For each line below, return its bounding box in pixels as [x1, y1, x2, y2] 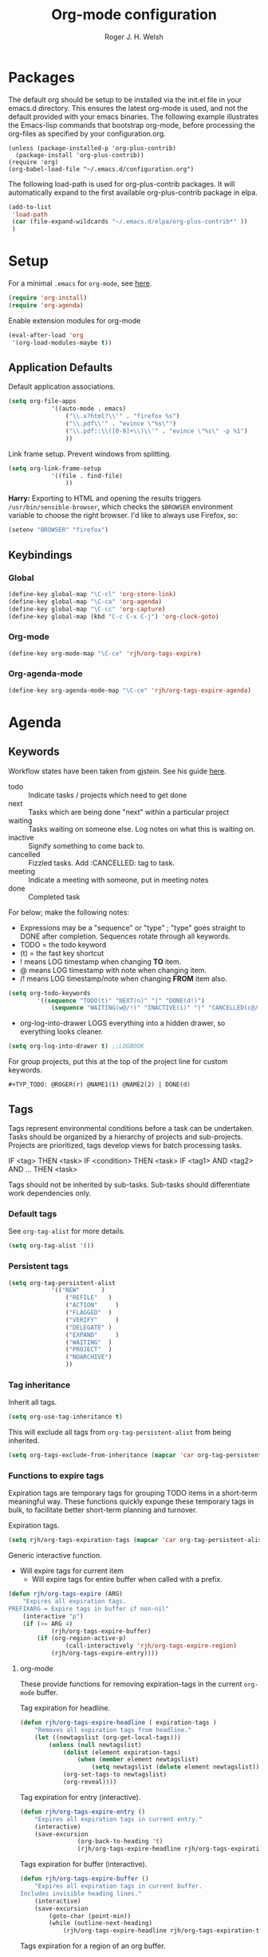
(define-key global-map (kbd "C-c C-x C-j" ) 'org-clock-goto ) [8, 612, 219, 620]
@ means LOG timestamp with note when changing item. [19, 965, 207, 975]
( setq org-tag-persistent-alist [8, 1279, 116, 1287]
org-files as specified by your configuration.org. [8, 128, 166, 138]
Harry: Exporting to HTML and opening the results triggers [8, 493, 202, 504]
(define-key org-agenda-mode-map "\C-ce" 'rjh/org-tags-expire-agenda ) [8, 686, 251, 694]
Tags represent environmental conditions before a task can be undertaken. [8, 1124, 254, 1133]
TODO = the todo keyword [19, 939, 107, 949]
